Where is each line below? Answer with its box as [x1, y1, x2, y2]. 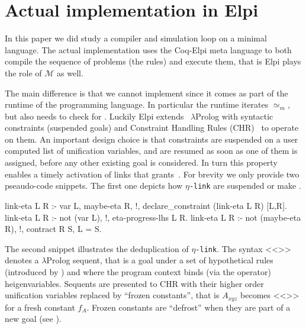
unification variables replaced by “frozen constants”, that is [5, 289, 220, 301]
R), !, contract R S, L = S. [5, 222, 102, 235]
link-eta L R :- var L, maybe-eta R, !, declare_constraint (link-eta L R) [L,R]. [5, 199, 287, 211]
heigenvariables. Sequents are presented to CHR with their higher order [5, 277, 264, 289]
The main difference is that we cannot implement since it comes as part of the [5, 86, 288, 99]
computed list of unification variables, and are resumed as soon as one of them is [5, 144, 298, 157]
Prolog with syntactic [195, 109, 273, 122]
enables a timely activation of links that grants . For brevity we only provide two [5, 167, 299, 180]
